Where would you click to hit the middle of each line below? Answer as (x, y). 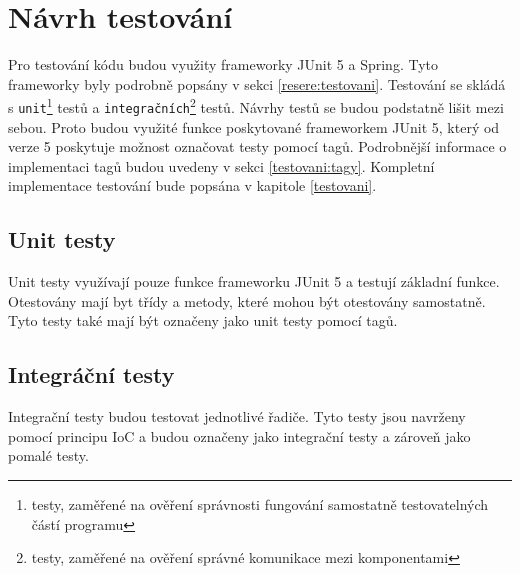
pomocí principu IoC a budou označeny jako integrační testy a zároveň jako (239, 435)
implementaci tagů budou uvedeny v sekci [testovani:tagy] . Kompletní (221, 165)
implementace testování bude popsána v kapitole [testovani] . (192, 185)
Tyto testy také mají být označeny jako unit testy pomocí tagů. (203, 320)
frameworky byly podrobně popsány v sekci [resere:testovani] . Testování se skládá (257, 83)
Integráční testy (91, 374)
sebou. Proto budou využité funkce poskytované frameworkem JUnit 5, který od (254, 126)
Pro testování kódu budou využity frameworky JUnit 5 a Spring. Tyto (223, 64)
